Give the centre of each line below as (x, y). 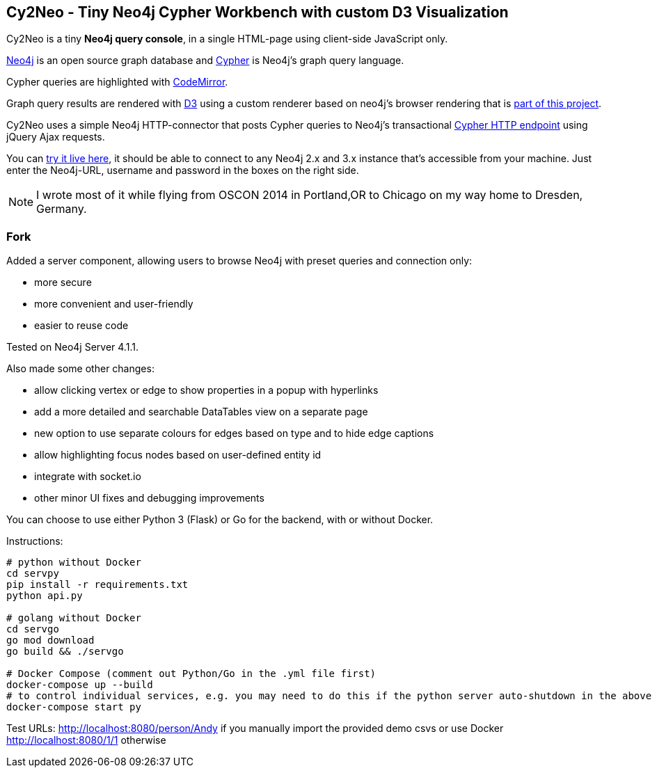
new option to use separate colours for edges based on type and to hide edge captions (234, 433)
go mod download (50, 640)
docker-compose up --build (80, 685)
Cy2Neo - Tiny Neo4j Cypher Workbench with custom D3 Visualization (258, 12)
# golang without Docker (74, 618)
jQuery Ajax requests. (56, 137)
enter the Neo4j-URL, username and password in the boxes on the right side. (183, 170)
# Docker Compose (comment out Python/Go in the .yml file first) (191, 674)
